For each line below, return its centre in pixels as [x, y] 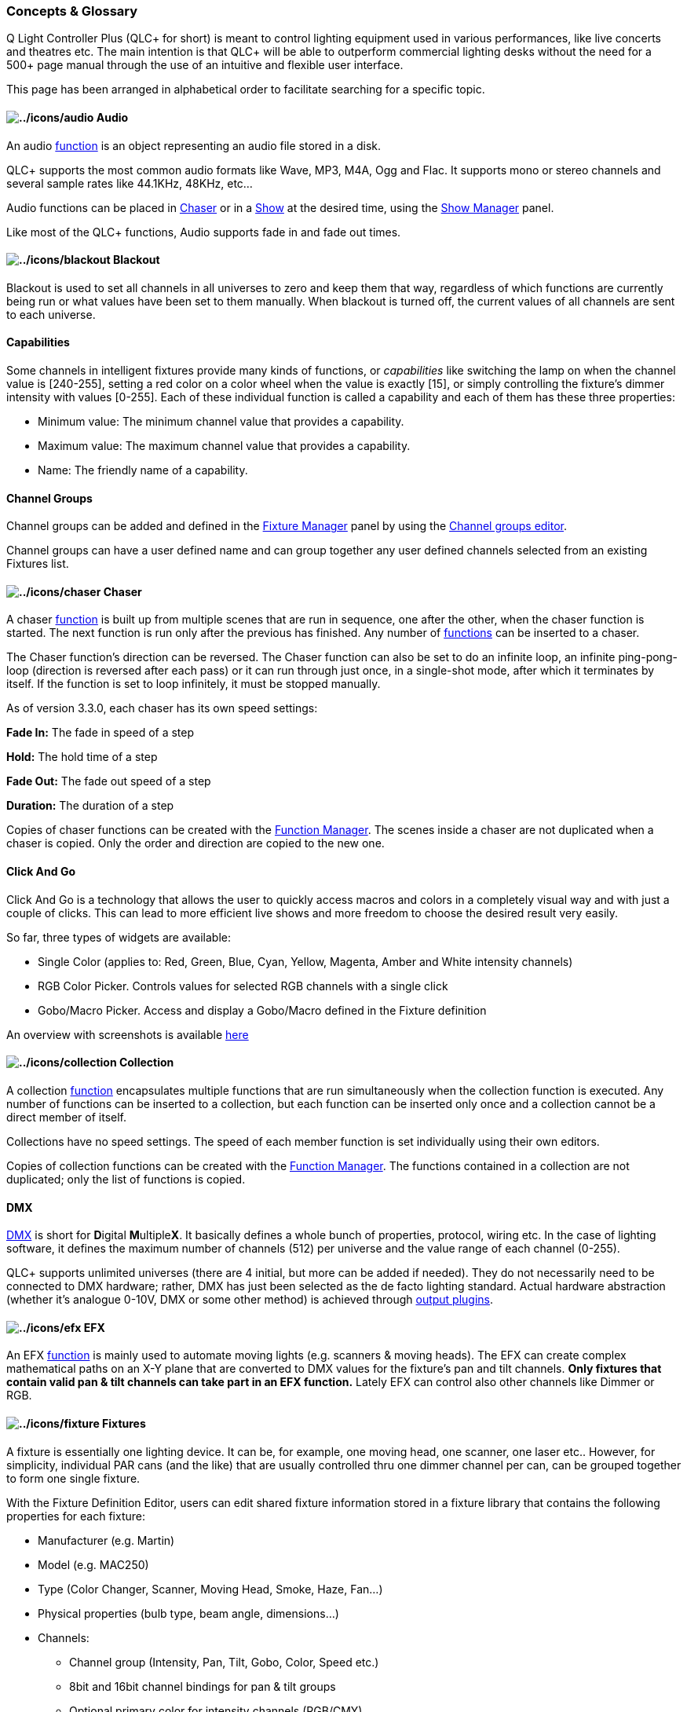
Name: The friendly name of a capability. [143, 470]
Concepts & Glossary [72, 11]
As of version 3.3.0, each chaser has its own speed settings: [162, 708]
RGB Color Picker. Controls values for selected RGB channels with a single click [243, 986]
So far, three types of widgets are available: [119, 937]
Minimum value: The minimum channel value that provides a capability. [221, 422]
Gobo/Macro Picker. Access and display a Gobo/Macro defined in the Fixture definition [262, 1010]
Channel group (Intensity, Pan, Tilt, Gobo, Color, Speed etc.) [224, 1662]
